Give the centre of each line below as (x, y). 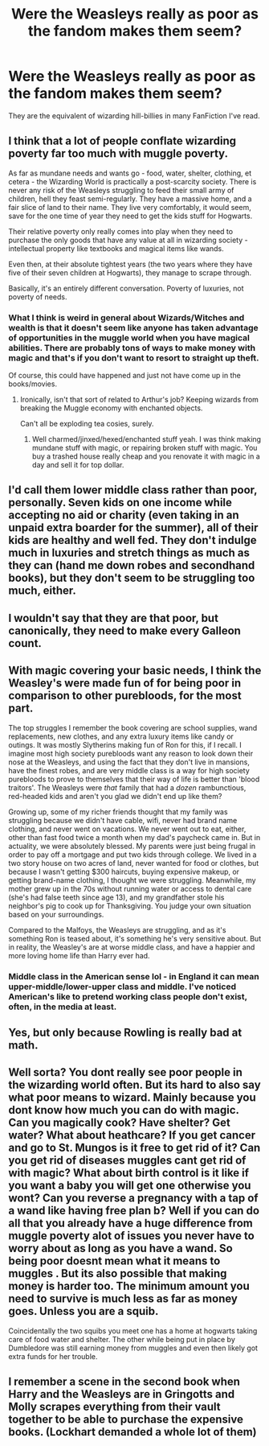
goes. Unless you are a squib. (84, 1311)
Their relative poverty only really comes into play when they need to (121, 231)
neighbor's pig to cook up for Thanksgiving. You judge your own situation (130, 905)
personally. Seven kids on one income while (120, 503)
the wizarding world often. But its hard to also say (134, 1085)
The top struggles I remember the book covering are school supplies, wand (133, 727)
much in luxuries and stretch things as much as (129, 553)
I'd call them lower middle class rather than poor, (133, 490)
